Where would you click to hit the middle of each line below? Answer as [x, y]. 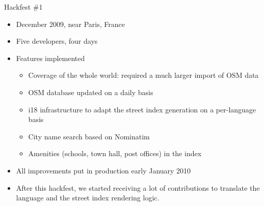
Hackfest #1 [23, 7]
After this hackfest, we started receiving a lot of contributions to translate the [138, 187]
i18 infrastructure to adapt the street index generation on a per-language [142, 109]
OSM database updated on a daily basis [91, 92]
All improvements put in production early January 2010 [103, 170]
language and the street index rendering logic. [88, 198]
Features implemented [50, 58]
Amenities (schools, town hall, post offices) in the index [115, 153]
